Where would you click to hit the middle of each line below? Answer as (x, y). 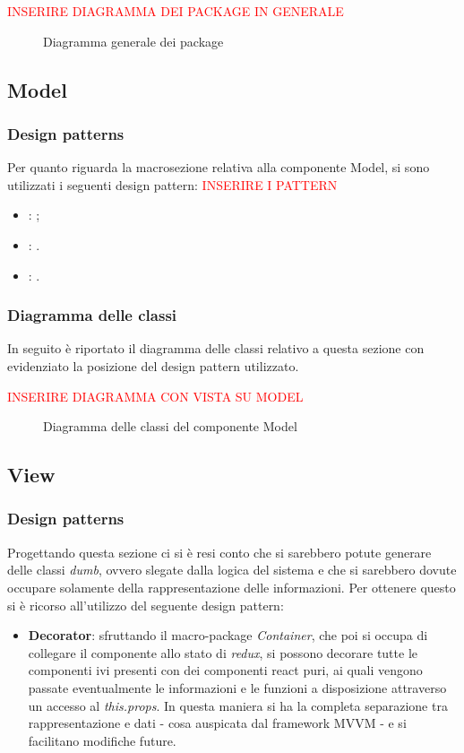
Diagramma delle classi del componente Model (170, 426)
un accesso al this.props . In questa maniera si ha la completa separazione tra (238, 705)
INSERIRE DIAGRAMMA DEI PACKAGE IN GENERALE (176, 11)
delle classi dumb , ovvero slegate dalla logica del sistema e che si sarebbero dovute (232, 570)
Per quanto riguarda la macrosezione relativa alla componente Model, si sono (219, 167)
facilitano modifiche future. (102, 740)
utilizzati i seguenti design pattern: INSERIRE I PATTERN (172, 184)
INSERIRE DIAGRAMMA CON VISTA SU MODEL (155, 396)
